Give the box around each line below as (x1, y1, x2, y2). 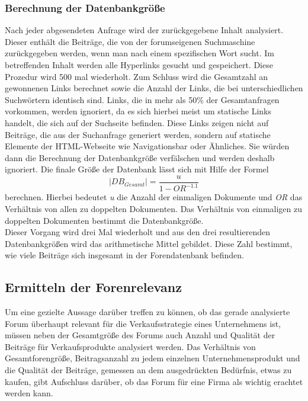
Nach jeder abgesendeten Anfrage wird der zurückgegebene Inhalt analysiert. (5, 24, 284, 36)
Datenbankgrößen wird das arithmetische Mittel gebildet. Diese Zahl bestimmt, (5, 237, 293, 249)
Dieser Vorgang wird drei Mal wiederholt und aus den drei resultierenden (5, 226, 270, 238)
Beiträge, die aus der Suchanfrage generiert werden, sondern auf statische (5, 128, 271, 140)
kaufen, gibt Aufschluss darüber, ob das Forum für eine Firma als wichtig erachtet (5, 375, 303, 387)
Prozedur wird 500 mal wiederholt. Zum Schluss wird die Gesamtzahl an (5, 70, 268, 82)
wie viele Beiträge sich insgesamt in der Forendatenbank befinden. (5, 249, 245, 261)
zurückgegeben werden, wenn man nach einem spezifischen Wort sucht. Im (5, 47, 274, 59)
